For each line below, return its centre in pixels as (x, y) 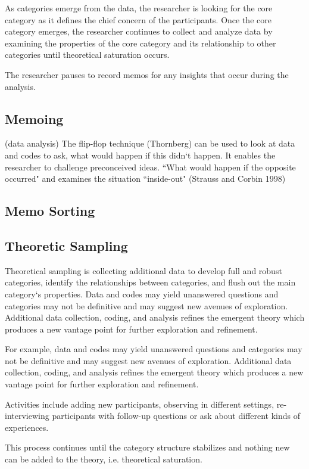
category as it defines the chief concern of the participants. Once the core (138, 19)
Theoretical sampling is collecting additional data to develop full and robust (143, 270)
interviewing (27, 416)
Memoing (34, 118)
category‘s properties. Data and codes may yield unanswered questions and (142, 293)
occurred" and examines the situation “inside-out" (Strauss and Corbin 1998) (145, 178)
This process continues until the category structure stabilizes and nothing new (147, 447)
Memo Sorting (50, 211)
